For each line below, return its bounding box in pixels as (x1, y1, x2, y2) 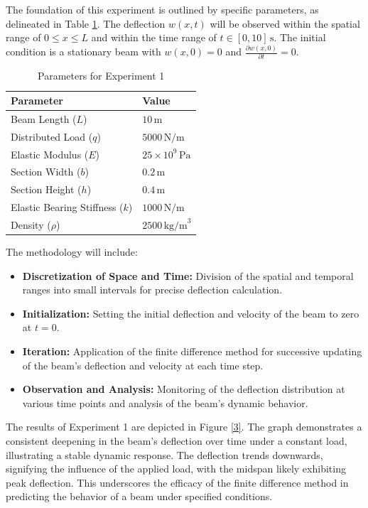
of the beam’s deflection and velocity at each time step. (22, 357, 264, 372)
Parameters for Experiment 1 (38, 68, 165, 83)
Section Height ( (11, 182, 82, 197)
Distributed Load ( (11, 129, 93, 144)
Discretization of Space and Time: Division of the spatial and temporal (22, 268, 354, 283)
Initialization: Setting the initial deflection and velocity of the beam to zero (22, 306, 359, 320)
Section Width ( (11, 164, 81, 179)
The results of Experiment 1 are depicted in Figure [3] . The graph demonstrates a (6, 419, 362, 434)
